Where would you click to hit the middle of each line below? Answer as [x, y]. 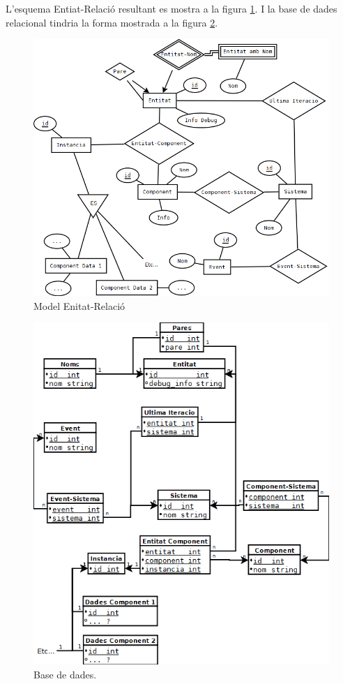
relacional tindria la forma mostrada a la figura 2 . [112, 22]
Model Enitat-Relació [79, 305]
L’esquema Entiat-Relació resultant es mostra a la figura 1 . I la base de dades [171, 8]
